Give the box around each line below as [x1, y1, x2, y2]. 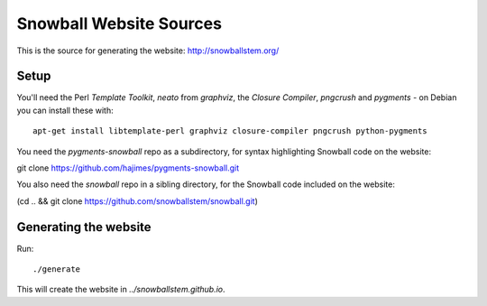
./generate [32, 264, 81, 274]
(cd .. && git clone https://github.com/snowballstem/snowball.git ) [16, 195, 259, 207]
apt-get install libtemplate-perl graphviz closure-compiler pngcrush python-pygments [32, 126, 427, 136]
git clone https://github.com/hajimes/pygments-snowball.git [16, 162, 240, 173]
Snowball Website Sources [16, 14, 223, 33]
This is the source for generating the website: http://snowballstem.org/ [16, 45, 280, 56]
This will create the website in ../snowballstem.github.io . [16, 284, 225, 295]
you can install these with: [16, 105, 114, 116]
